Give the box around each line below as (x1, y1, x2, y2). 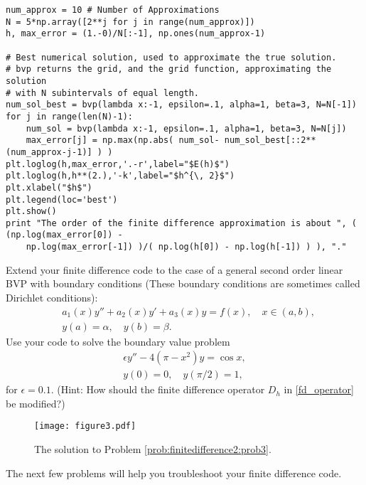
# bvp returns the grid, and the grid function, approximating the (6, 64, 332, 75)
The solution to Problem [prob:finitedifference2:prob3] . (34, 442, 271, 457)
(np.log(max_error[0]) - (6, 230, 123, 240)
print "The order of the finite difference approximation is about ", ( (6, 218, 357, 228)
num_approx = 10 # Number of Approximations (6, 5, 220, 15)
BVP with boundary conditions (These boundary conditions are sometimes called (6, 276, 360, 291)
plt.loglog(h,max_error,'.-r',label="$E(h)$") (6, 159, 230, 169)
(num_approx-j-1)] (6, 146, 92, 157)
